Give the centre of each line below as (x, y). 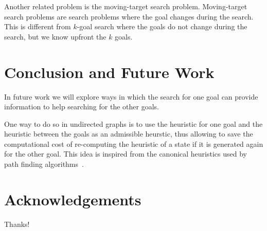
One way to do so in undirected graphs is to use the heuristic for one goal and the (133, 123)
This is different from (38, 26)
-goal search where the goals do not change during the (162, 26)
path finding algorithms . (44, 164)
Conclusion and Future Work (109, 72)
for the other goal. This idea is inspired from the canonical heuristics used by (126, 154)
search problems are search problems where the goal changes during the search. (129, 16)
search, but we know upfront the (55, 36)
